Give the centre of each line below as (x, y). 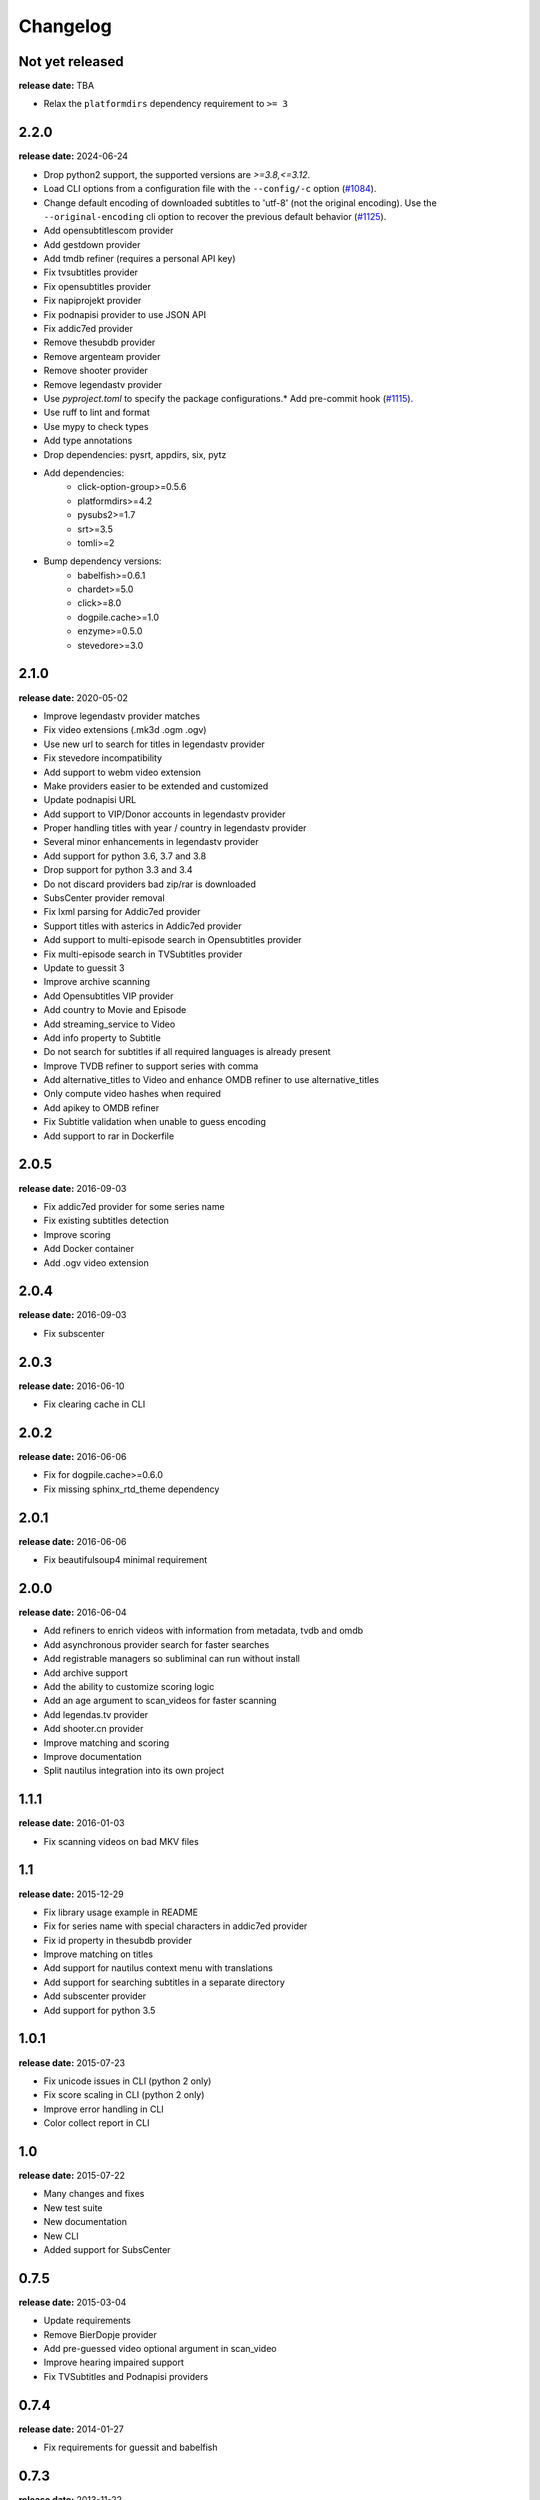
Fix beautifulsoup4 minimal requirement (125, 1560)
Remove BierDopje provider (100, 2334)
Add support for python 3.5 (99, 2010)
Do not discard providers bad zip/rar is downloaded (150, 884)
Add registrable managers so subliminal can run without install (171, 1659)
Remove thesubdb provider (99, 342)
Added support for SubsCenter (107, 2249)
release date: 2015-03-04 (72, 2302)
